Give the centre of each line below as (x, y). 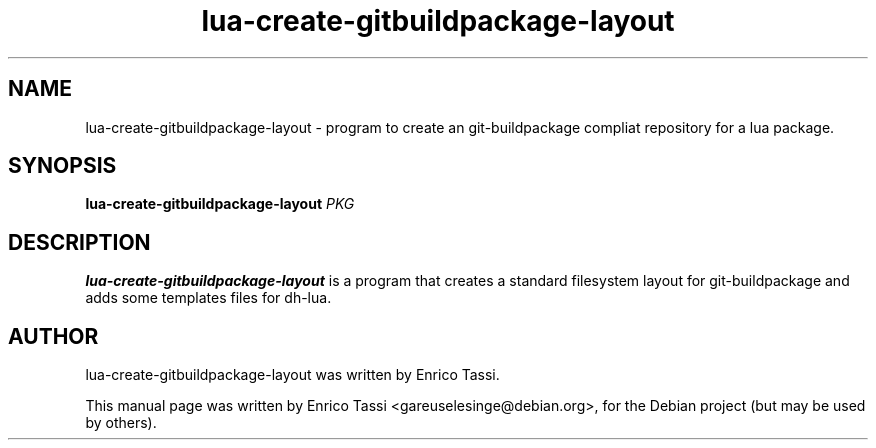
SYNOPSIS (62, 166)
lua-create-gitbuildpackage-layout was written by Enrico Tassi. (292, 375)
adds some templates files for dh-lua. (208, 298)
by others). (121, 423)
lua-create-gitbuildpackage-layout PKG (220, 204)
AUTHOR (53, 336)
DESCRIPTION (79, 242)
